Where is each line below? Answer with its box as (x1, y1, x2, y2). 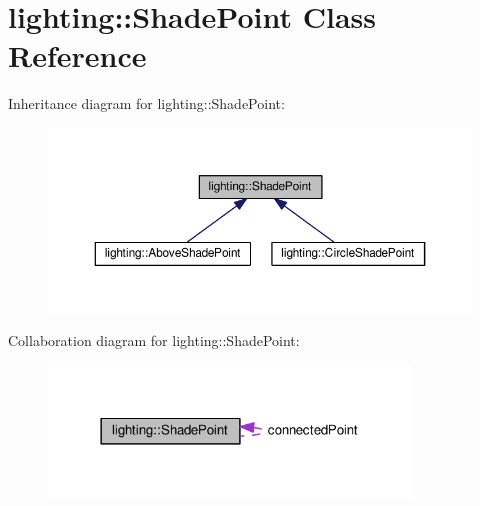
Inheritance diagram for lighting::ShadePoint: (8, 93, 285, 114)
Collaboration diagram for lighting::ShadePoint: (8, 330, 300, 351)
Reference (8, 35, 147, 76)
